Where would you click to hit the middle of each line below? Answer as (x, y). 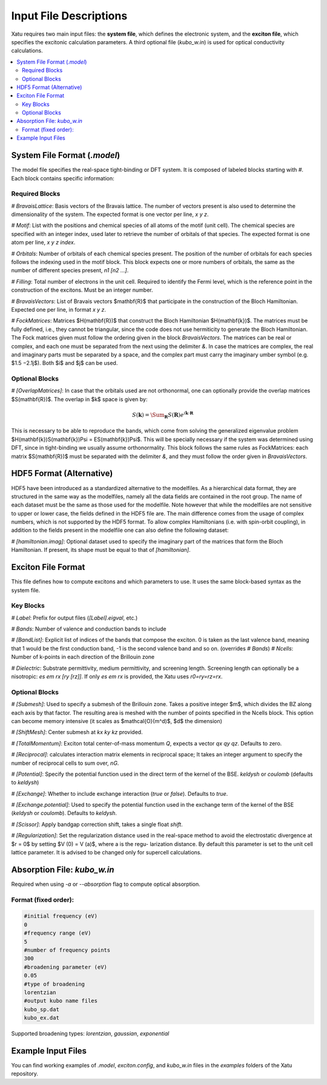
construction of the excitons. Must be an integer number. (82, 290)
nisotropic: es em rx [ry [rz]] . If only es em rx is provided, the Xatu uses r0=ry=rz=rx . (117, 677)
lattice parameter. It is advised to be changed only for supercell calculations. (107, 853)
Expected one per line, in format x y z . (58, 309)
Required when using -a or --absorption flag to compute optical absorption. (106, 884)
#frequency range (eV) (58, 933)
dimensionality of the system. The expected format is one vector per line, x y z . (110, 214)
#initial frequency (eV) (61, 916)
